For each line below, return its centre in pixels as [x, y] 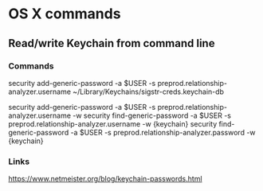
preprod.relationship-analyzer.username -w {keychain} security [113, 123]
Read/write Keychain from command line [112, 43]
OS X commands [65, 14]
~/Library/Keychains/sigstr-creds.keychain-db [149, 92]
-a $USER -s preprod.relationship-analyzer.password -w [163, 132]
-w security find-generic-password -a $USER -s [152, 115]
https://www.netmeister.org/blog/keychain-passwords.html [105, 179]
